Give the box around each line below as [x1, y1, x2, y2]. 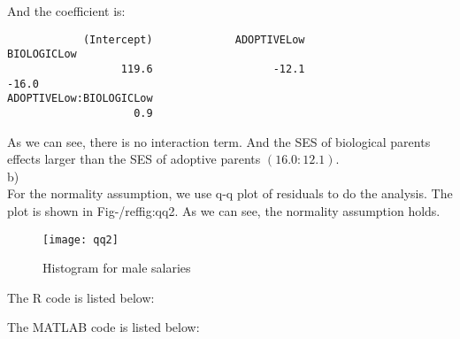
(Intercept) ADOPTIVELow [82, 33, 305, 46]
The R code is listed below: [7, 288, 155, 306]
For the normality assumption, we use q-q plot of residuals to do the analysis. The [7, 184, 453, 203]
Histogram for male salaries [42, 258, 191, 277]
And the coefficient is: [7, 2, 126, 19]
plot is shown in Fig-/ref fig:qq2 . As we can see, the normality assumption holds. [7, 201, 441, 220]
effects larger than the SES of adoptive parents [7, 150, 261, 168]
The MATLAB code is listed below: [7, 318, 200, 336]
